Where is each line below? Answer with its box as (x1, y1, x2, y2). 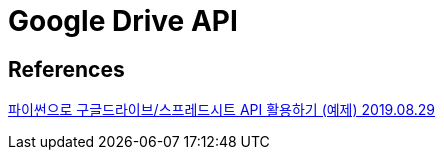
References (8, 56, 125, 82)
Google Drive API (8, 4, 238, 38)
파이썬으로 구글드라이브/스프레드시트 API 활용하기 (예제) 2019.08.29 (8, 101, 436, 119)
